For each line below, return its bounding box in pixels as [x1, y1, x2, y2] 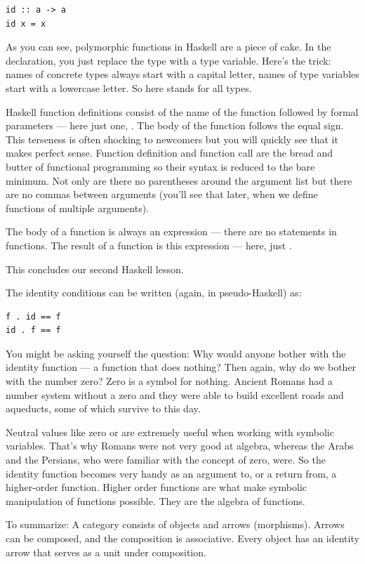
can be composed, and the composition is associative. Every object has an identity [6, 531, 359, 545]
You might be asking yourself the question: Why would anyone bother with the [6, 346, 346, 360]
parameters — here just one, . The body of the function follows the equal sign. [6, 118, 344, 133]
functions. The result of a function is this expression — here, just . [6, 237, 292, 252]
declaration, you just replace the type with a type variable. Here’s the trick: [6, 53, 331, 67]
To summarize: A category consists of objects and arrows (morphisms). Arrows [6, 517, 345, 532]
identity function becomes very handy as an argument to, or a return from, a [6, 466, 337, 480]
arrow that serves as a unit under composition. [6, 544, 206, 559]
